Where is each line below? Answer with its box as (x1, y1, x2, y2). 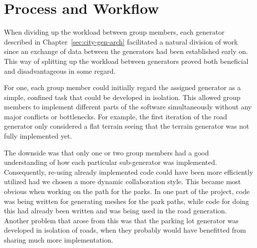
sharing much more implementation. (4, 235, 113, 245)
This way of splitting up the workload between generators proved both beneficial (4, 55, 249, 66)
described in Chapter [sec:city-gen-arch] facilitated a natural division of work (4, 36, 238, 47)
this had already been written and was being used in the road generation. (4, 205, 227, 216)
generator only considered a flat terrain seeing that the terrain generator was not (4, 121, 250, 131)
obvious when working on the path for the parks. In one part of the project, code (4, 186, 250, 197)
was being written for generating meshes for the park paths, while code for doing (4, 196, 249, 206)
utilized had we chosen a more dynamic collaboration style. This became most (4, 176, 241, 187)
